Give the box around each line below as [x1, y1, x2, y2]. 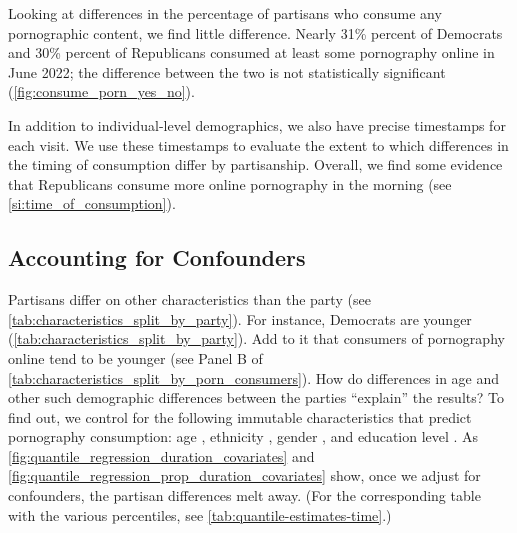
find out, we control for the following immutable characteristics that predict [8, 406, 472, 427]
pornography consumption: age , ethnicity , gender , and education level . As [8, 426, 479, 447]
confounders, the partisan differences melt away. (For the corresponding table [8, 485, 481, 506]
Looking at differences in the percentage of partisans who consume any [8, 3, 442, 23]
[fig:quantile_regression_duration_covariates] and [8, 445, 315, 466]
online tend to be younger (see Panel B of [8, 347, 263, 368]
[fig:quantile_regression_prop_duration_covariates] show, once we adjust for [8, 465, 481, 486]
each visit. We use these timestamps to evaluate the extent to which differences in [8, 134, 509, 155]
